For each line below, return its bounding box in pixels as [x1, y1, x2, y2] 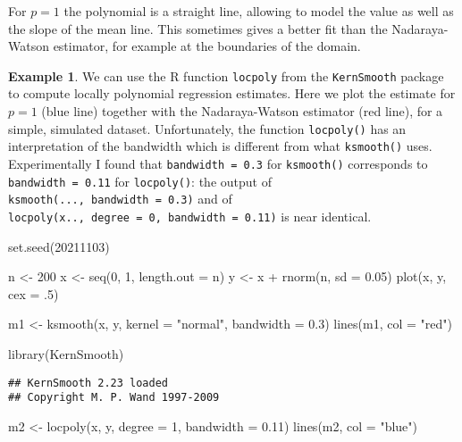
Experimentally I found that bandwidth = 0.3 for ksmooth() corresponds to [8, 154, 428, 172]
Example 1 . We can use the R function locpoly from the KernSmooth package [8, 66, 444, 85]
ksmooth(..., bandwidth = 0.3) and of [8, 189, 232, 208]
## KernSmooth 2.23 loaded [8, 376, 168, 389]
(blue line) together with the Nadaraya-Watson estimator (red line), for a [41, 102, 443, 121]
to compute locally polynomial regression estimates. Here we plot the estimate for [8, 84, 456, 103]
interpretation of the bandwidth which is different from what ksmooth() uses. [8, 137, 433, 155]
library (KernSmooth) [8, 344, 124, 363]
